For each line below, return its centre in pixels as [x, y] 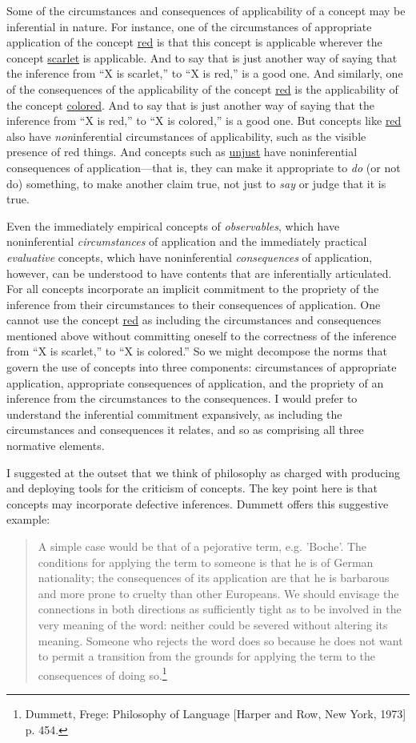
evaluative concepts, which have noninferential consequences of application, [190, 257]
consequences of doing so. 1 [102, 673]
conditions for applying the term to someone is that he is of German [206, 562]
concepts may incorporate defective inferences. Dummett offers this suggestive [198, 503]
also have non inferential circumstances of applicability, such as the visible [186, 136]
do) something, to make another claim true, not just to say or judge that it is [196, 183]
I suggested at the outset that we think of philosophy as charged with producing [204, 472]
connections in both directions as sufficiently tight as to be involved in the [220, 609]
